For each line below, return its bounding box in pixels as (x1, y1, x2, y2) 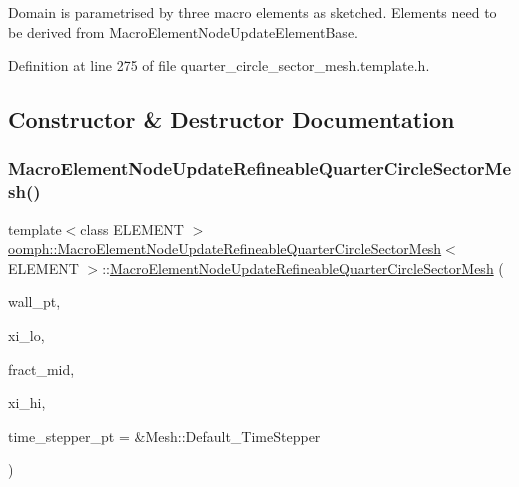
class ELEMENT (80, 218, 184, 239)
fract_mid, (8, 358, 75, 379)
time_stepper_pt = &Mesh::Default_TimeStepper (8, 425, 321, 446)
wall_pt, (8, 291, 61, 312)
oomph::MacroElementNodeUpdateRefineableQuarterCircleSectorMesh (8, 238, 442, 259)
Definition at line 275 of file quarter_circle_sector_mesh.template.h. (8, 55, 430, 76)
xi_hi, (8, 392, 46, 413)
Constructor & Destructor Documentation (8, 104, 455, 135)
